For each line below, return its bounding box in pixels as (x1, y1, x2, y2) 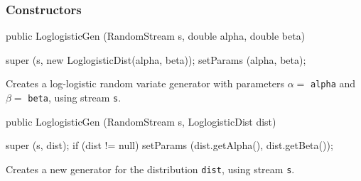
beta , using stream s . (28, 90, 122, 105)
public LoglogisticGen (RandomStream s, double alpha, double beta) (6, 28, 306, 43)
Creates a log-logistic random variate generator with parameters (6, 76, 285, 91)
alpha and (311, 76, 356, 91)
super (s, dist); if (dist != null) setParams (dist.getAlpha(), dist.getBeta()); (6, 138, 333, 153)
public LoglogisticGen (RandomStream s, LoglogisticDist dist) (6, 114, 276, 128)
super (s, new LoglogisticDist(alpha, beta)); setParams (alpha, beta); (6, 52, 306, 67)
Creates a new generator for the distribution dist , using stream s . (6, 161, 295, 176)
